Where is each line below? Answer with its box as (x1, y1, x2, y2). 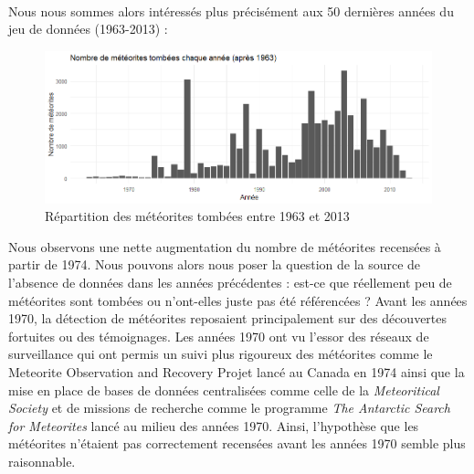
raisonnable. (8, 452, 76, 471)
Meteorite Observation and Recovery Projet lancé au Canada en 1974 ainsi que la (8, 363, 465, 382)
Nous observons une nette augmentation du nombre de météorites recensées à (8, 237, 441, 256)
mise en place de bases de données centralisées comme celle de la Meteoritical (8, 380, 439, 399)
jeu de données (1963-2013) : (8, 19, 168, 38)
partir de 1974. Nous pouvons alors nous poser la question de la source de (8, 255, 421, 274)
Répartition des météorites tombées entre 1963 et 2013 (45, 206, 350, 226)
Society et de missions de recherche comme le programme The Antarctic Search (8, 398, 450, 417)
